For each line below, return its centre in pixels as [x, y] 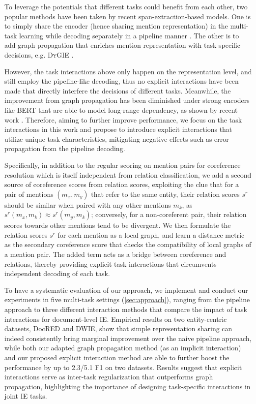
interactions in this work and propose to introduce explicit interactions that [118, 129]
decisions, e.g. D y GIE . [39, 54]
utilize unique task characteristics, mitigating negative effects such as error [117, 139]
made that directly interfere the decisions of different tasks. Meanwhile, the [118, 90]
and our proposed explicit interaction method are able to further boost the [117, 357]
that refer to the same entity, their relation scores [165, 194]
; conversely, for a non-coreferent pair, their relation [169, 214]
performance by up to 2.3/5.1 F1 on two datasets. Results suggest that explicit [123, 367]
